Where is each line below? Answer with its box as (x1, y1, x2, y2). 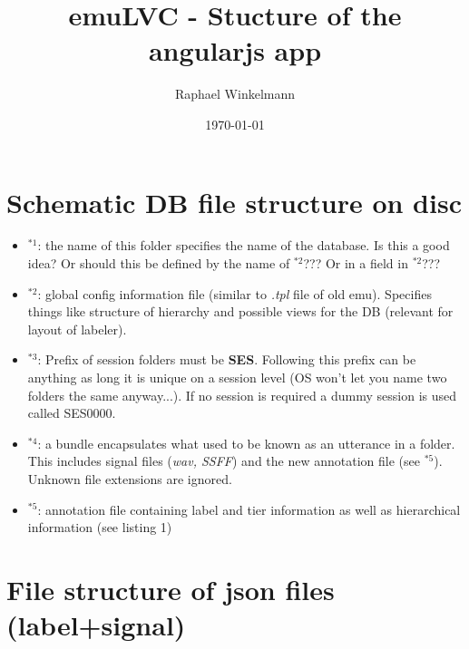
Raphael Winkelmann (174, 84, 296, 103)
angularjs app (148, 32, 322, 69)
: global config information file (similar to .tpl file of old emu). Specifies (37, 284, 432, 303)
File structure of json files (6, 570, 335, 607)
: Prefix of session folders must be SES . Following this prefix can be (37, 350, 416, 369)
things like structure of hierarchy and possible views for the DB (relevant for (27, 302, 454, 321)
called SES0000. (27, 403, 116, 422)
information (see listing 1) (27, 518, 172, 537)
